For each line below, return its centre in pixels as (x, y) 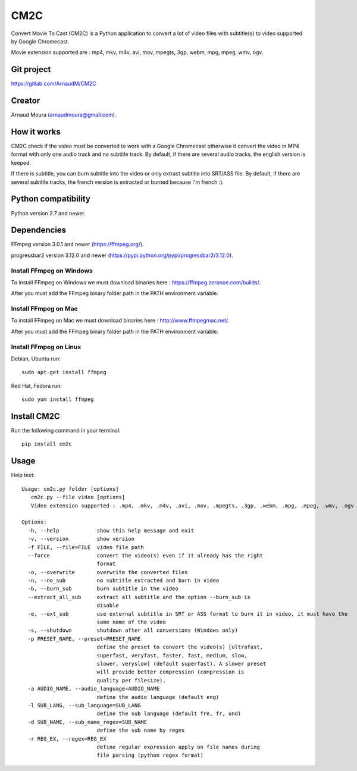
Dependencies (39, 230)
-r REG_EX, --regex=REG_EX (67, 739)
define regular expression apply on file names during (178, 747)
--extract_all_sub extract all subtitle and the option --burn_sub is (139, 597)
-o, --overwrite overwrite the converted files (108, 572)
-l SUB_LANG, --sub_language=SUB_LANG (84, 705)
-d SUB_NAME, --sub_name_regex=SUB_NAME (87, 722)
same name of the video (131, 622)
